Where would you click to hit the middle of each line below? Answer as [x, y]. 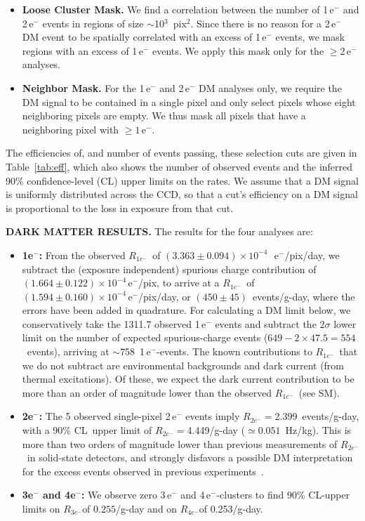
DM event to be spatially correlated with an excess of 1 [141, 37]
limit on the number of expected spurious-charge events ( [145, 337]
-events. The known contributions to [234, 351]
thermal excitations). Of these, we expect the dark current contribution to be [188, 379]
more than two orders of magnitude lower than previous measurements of [180, 443]
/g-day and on [146, 508]
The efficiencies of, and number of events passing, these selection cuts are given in [181, 153]
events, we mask [310, 37]
